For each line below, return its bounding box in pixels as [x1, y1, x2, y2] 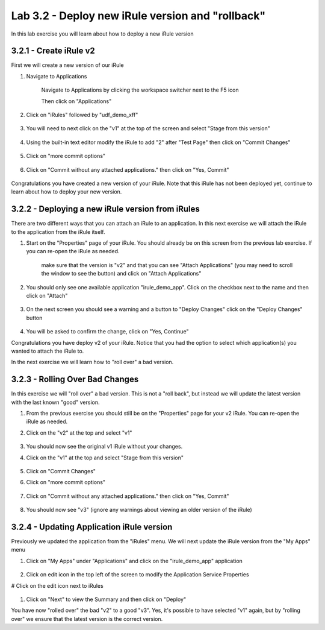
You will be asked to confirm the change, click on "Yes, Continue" [26, 328, 189, 335]
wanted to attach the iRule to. [11, 347, 84, 354]
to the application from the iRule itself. [11, 228, 105, 235]
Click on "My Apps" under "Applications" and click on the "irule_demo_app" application [26, 557, 243, 564]
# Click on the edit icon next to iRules [11, 582, 104, 589]
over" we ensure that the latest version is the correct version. [11, 615, 163, 622]
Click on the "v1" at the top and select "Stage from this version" [26, 454, 184, 461]
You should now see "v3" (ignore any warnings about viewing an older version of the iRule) [26, 506, 252, 514]
